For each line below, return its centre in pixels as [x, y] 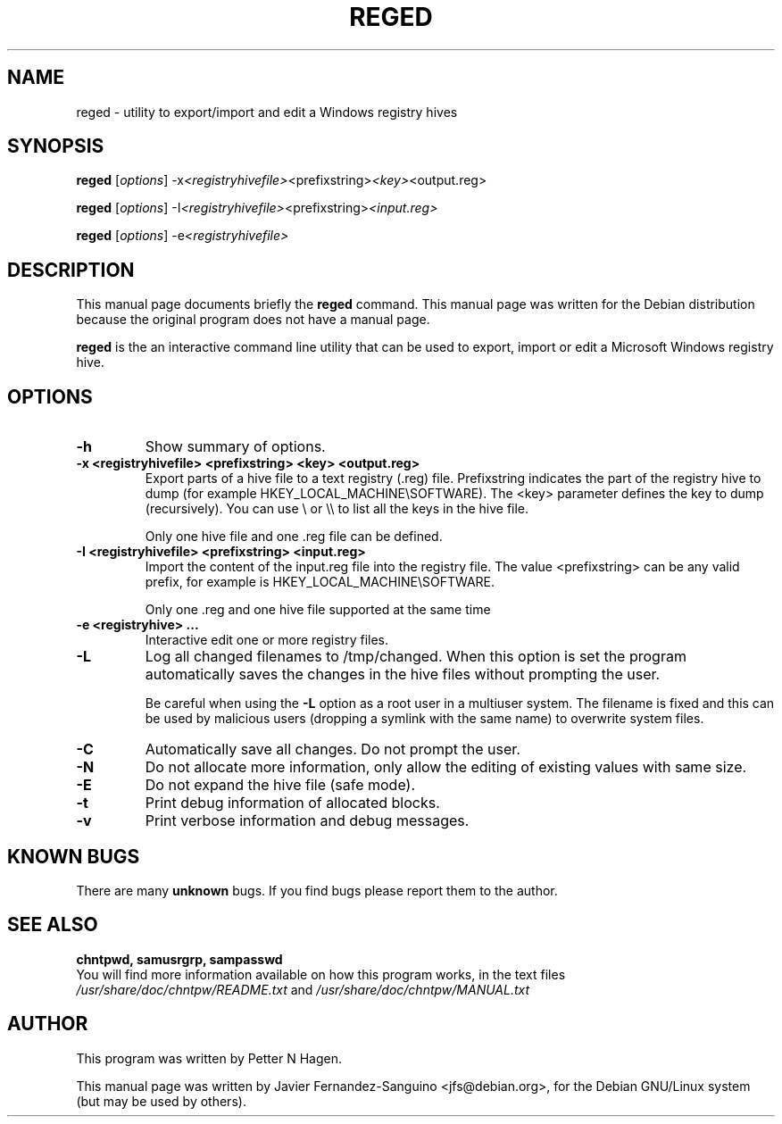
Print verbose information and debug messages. [307, 821]
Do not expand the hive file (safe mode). [280, 785]
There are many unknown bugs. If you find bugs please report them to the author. [317, 890]
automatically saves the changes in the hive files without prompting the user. [403, 674]
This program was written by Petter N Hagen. [209, 1058]
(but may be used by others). [161, 1101]
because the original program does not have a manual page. [253, 320]
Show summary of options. [235, 447]
